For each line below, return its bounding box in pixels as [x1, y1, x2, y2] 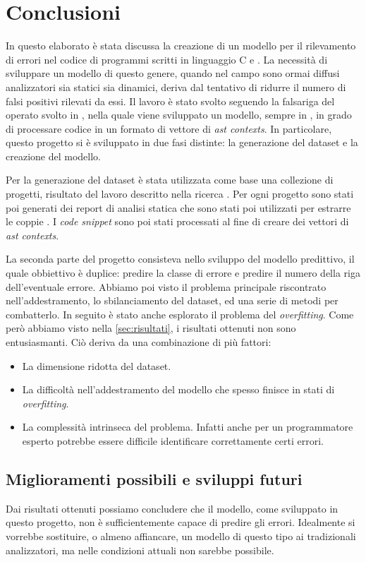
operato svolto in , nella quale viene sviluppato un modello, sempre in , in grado [6, 107, 352, 122]
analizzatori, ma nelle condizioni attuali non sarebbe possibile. [6, 542, 274, 557]
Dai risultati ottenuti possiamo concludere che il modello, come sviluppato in [6, 501, 338, 515]
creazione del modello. [6, 148, 101, 163]
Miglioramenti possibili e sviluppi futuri [6, 467, 303, 489]
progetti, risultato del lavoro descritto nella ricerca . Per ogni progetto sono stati [6, 186, 354, 201]
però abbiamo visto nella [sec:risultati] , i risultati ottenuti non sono [6, 321, 296, 335]
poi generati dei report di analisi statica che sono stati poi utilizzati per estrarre [6, 200, 351, 215]
